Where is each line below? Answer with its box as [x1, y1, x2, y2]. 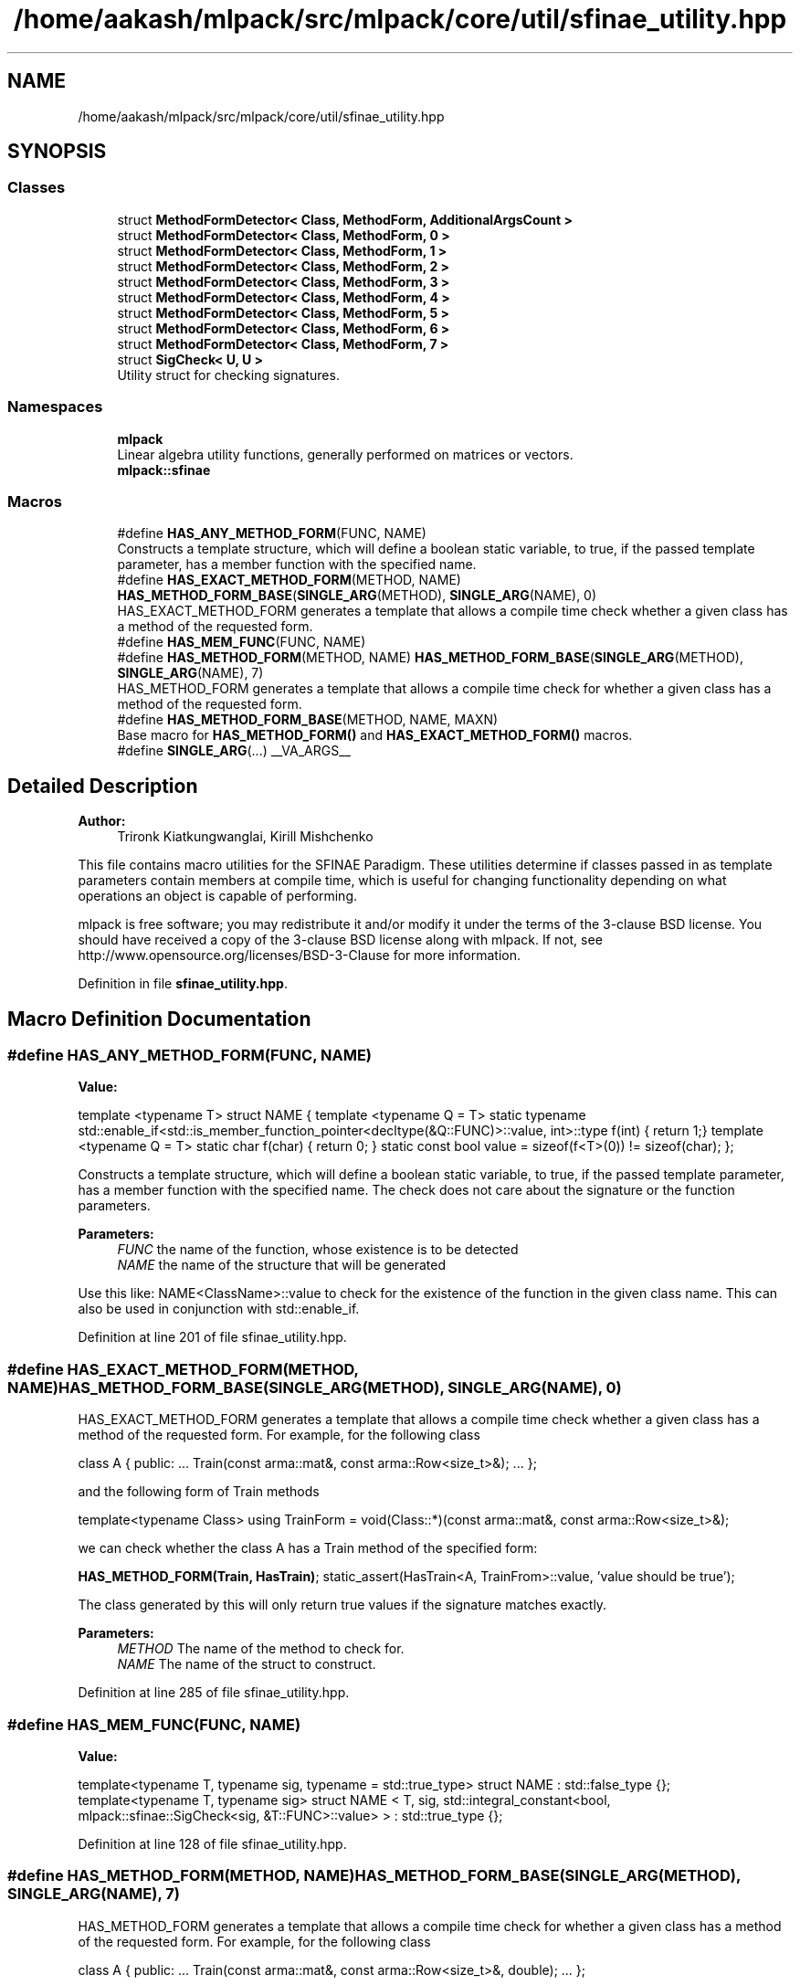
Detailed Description [7, 774, 198, 797]
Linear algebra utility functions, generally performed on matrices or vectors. [117, 446, 574, 462]
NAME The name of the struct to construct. [117, 1656, 376, 1673]
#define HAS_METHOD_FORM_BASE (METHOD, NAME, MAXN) [117, 712, 499, 728]
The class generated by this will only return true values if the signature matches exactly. [78, 1597, 607, 1613]
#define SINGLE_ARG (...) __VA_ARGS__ [117, 743, 351, 759]
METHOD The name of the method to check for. [117, 1641, 405, 1657]
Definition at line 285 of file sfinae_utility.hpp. [78, 1684, 350, 1701]
